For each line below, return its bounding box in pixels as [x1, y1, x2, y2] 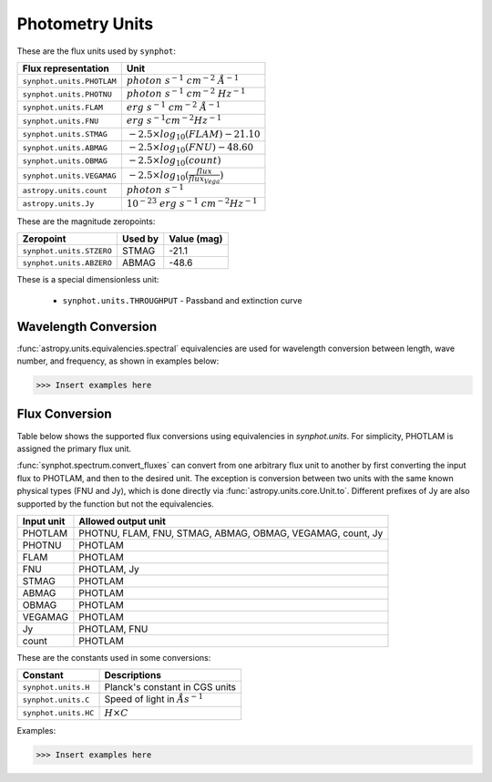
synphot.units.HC [22, 708, 95, 718]
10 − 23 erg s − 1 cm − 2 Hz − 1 [126, 196, 258, 210]
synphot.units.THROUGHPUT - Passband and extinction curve [62, 294, 302, 305]
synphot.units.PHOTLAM [22, 76, 118, 86]
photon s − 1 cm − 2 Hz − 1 [126, 87, 246, 100]
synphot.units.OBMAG [22, 156, 108, 166]
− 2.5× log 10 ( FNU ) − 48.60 [128, 141, 254, 155]
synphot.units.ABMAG [22, 142, 108, 152]
